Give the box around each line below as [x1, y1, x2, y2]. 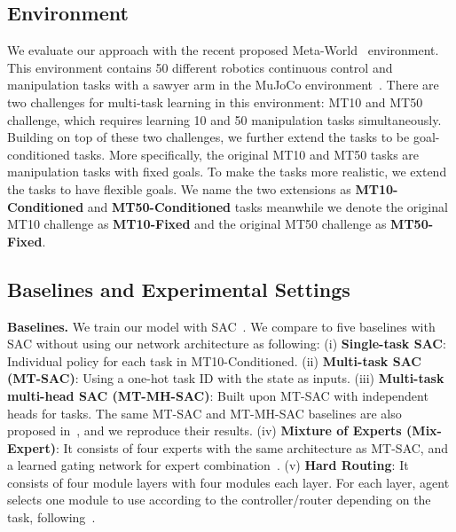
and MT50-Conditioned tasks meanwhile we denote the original [87, 197, 448, 215]
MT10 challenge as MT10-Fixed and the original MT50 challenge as [7, 215, 387, 233]
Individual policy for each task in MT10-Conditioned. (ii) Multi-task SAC [7, 351, 422, 370]
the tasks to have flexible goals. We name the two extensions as [7, 179, 351, 198]
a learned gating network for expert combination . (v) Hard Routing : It [7, 456, 409, 474]
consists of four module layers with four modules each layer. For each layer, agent [7, 473, 450, 491]
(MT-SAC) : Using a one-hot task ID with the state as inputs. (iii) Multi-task [7, 369, 444, 387]
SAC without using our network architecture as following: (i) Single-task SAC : [7, 334, 446, 353]
